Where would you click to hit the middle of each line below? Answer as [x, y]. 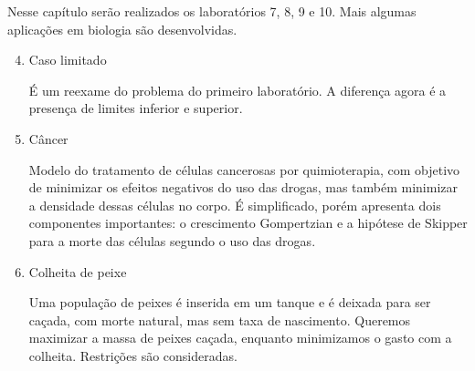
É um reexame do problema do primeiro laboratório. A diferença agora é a [237, 90]
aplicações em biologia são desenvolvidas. [122, 29]
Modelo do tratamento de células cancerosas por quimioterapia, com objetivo [244, 169]
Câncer [48, 138]
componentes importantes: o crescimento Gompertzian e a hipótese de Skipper [248, 223]
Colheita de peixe [78, 271]
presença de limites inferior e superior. [136, 108]
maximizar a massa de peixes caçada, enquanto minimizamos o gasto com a [240, 338]
